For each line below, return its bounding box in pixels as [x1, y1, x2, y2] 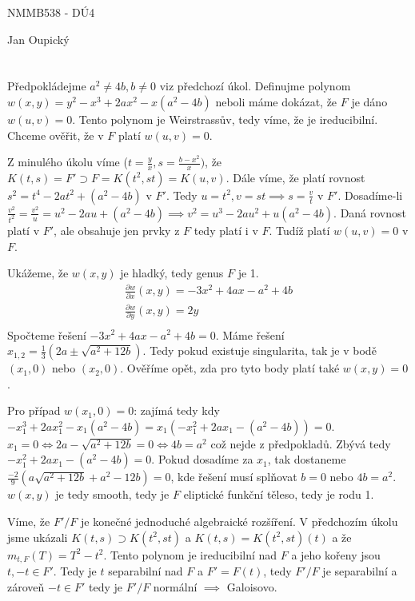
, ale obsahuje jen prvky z [54, 221, 180, 238]
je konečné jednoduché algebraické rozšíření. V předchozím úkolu [80, 513, 398, 530]
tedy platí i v [194, 221, 258, 238]
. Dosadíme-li [337, 186, 403, 203]
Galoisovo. [226, 578, 277, 595]
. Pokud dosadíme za [151, 451, 253, 468]
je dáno [351, 93, 388, 109]
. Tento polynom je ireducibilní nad [103, 546, 277, 563]
